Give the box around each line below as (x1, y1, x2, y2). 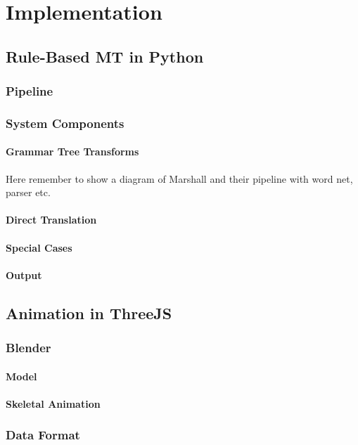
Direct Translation (6, 212, 97, 227)
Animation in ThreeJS (6, 302, 172, 323)
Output (6, 267, 42, 282)
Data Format (6, 426, 80, 444)
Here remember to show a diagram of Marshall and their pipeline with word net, (6, 171, 353, 186)
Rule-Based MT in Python (6, 45, 204, 67)
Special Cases (6, 240, 72, 254)
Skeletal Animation (6, 396, 101, 411)
